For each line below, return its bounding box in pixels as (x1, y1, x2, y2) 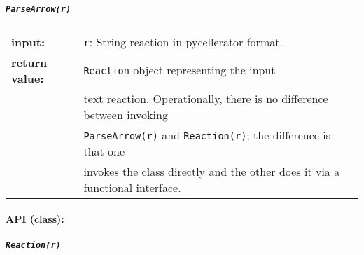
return (11, 53, 48, 70)
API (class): (6, 212, 64, 226)
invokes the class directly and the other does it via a (83, 163, 340, 179)
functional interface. (83, 179, 181, 195)
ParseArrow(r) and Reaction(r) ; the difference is (83, 126, 330, 143)
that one (83, 142, 125, 159)
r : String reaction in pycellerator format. (83, 33, 283, 50)
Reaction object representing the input (83, 62, 276, 78)
